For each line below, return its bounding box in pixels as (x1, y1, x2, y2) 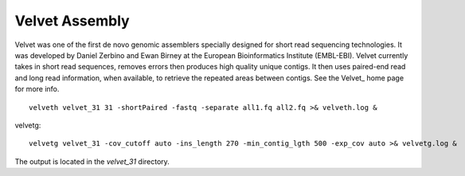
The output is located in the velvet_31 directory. (14, 156, 170, 166)
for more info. (14, 84, 60, 94)
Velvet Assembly (14, 12, 131, 29)
